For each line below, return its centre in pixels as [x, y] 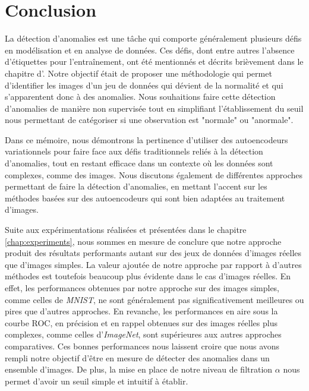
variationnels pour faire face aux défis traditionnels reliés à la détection [134, 151]
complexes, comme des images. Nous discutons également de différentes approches [154, 174]
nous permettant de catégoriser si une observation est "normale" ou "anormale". [149, 120]
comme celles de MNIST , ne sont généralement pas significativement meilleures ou [154, 299]
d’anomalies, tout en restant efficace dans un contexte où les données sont [139, 163]
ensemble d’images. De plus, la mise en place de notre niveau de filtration [139, 369]
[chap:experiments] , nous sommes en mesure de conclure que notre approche [143, 241]
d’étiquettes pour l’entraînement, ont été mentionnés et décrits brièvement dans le [154, 62]
